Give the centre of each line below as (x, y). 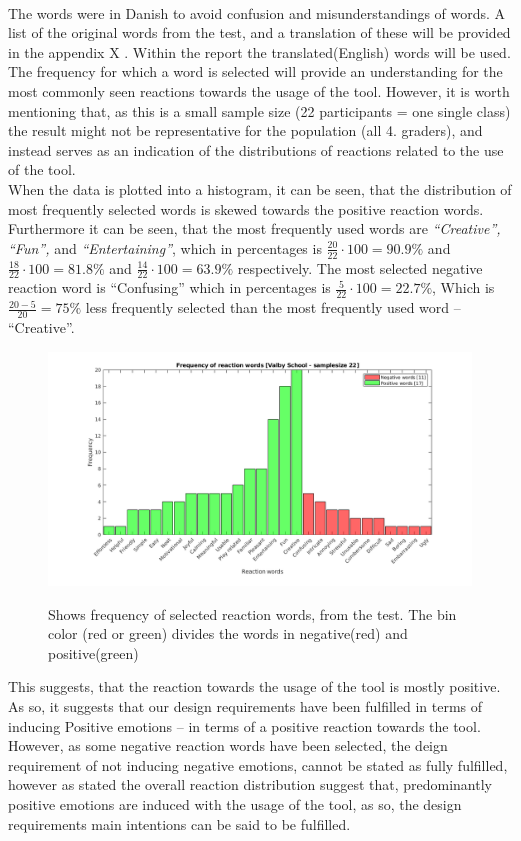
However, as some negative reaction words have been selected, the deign (228, 745)
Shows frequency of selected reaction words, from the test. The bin (252, 613)
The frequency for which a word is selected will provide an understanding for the (255, 71)
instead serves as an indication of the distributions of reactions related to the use (256, 149)
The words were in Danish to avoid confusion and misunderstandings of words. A (257, 12)
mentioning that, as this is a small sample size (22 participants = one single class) (259, 110)
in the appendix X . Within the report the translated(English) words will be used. (259, 51)
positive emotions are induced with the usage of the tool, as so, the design (235, 803)
